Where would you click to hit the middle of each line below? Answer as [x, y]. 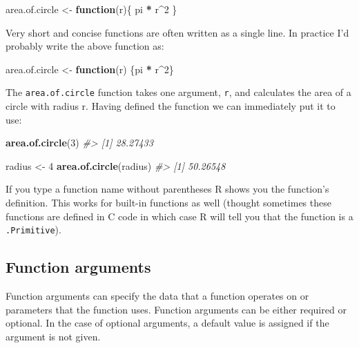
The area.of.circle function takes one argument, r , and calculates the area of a [178, 92]
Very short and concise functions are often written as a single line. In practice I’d [177, 32]
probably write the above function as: [85, 46]
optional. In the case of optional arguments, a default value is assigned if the [167, 323]
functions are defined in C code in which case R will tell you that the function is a [179, 216]
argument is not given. [53, 336]
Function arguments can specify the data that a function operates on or [157, 296]
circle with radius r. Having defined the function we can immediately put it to [171, 106]
